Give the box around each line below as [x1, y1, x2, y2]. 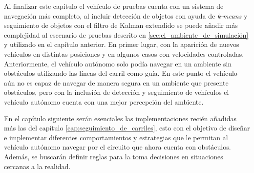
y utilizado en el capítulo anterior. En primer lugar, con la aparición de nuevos [4, 39, 239, 49]
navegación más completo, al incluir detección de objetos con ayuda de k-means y [4, 10, 248, 21]
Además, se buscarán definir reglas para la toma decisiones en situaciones [4, 151, 223, 161]
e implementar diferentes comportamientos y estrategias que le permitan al [4, 132, 228, 142]
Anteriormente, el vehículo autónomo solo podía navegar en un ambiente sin [4, 58, 232, 68]
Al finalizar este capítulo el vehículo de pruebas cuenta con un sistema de [4, 1, 224, 11]
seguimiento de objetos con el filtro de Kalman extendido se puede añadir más [4, 20, 238, 30]
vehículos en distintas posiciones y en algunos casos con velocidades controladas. [4, 48, 244, 59]
